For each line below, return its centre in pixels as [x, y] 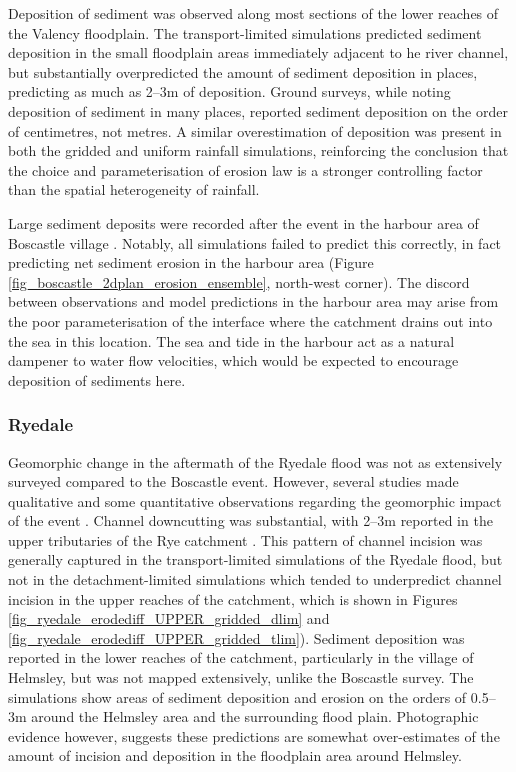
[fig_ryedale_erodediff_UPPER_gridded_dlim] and [169, 618]
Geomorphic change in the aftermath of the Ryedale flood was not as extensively [255, 461]
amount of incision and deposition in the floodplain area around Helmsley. [235, 755]
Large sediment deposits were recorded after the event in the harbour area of [243, 222]
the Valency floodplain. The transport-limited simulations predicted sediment [245, 32]
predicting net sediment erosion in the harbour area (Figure [191, 262]
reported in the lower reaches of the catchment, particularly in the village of [241, 657]
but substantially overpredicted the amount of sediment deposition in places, [243, 71]
